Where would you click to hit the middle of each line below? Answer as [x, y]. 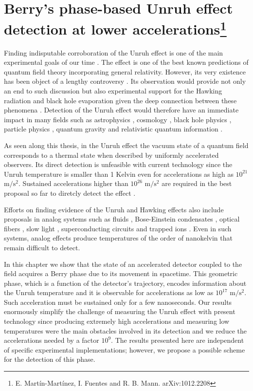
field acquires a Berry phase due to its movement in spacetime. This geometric [121, 273]
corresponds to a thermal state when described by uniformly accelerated [111, 155]
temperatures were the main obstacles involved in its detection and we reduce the [125, 330]
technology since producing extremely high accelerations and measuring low [117, 321]
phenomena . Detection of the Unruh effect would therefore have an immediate [121, 110]
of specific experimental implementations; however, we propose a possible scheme [125, 349]
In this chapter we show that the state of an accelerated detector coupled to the [123, 264]
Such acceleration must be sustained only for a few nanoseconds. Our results [118, 302]
